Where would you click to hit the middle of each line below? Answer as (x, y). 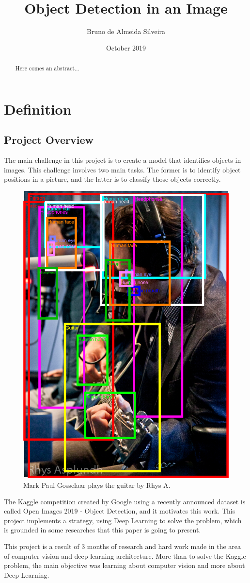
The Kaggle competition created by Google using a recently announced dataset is (125, 501)
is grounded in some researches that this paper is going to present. (102, 530)
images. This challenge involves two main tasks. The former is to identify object (122, 169)
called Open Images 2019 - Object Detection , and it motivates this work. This (120, 511)
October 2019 (126, 47)
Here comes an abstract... (47, 68)
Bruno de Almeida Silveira (126, 31)
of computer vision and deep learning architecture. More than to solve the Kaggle (125, 556)
